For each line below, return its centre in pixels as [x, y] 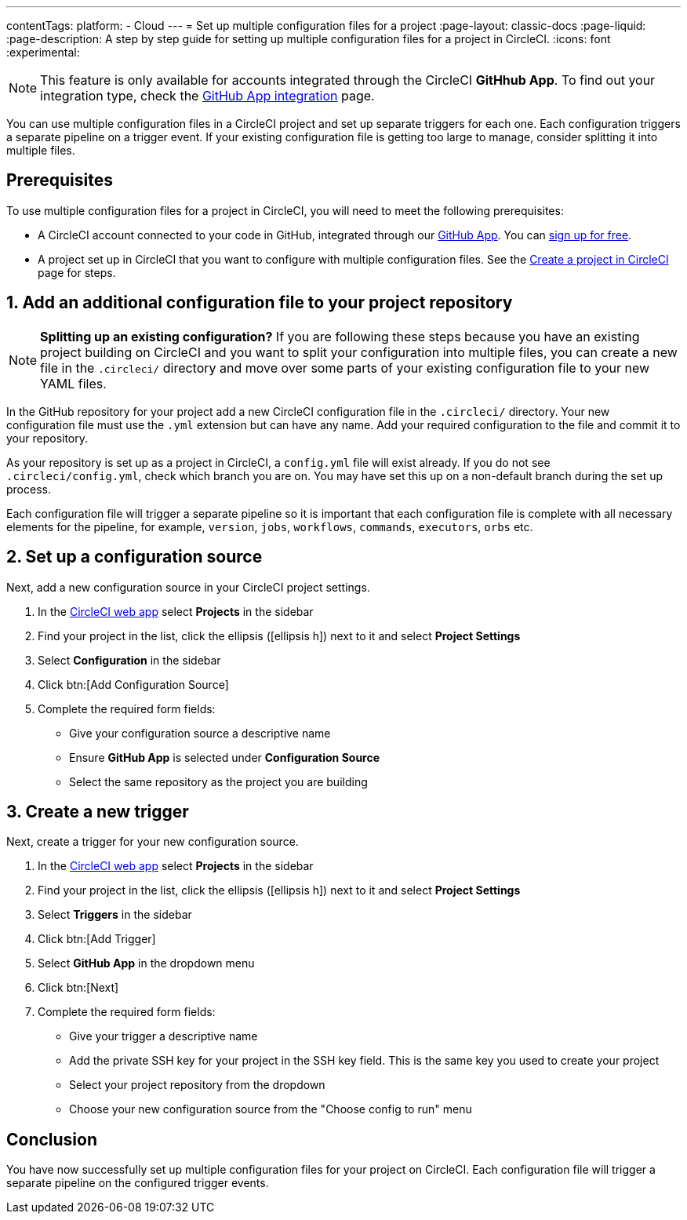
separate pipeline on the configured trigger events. [138, 1183]
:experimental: [43, 52]
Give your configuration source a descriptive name [200, 733]
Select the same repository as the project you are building [218, 781]
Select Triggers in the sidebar [115, 915]
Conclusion [52, 1139]
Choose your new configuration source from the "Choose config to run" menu [271, 1109]
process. [29, 489]
